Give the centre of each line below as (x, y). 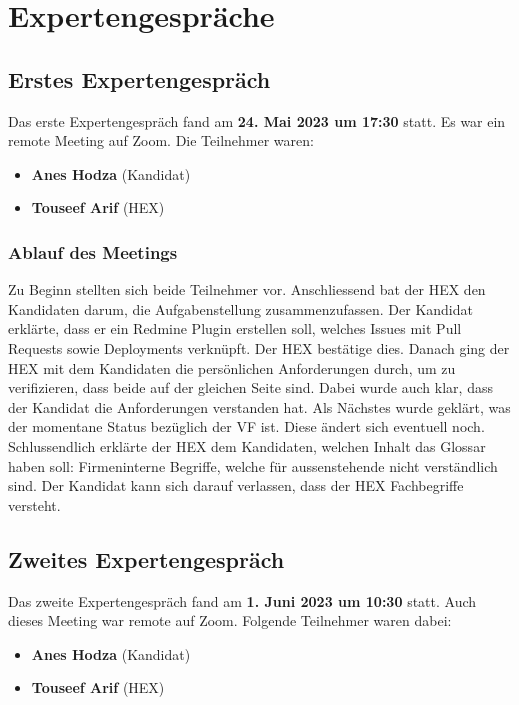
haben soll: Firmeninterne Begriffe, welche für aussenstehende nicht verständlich (253, 465)
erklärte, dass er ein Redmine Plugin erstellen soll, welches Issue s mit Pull (235, 328)
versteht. (34, 504)
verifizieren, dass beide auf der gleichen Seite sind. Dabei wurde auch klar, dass (250, 387)
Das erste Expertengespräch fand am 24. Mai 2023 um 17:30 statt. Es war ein (257, 120)
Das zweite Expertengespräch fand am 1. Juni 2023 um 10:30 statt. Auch (242, 600)
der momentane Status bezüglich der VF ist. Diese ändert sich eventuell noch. (246, 426)
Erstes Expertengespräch (139, 78)
